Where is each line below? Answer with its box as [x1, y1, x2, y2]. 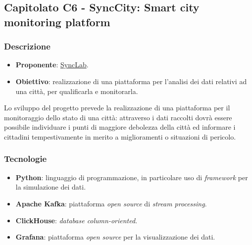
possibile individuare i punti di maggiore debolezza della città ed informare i [4, 122, 236, 132]
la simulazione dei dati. [15, 182, 86, 192]
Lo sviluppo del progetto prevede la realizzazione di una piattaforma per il [4, 102, 230, 113]
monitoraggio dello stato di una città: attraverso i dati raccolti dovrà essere [4, 112, 232, 122]
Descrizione [4, 40, 50, 52]
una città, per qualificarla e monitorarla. [15, 86, 138, 96]
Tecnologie [4, 152, 47, 165]
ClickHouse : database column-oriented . [15, 215, 138, 225]
